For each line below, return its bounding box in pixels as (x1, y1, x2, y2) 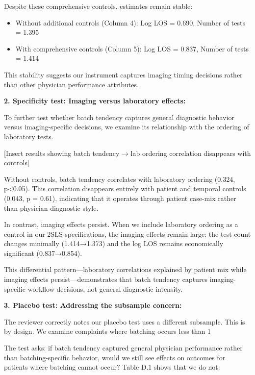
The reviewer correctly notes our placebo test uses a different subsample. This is (4, 316, 245, 326)
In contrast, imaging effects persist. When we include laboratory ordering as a (4, 219, 238, 229)
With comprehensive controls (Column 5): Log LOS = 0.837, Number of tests (15, 43, 249, 53)
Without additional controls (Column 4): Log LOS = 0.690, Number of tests (15, 17, 245, 27)
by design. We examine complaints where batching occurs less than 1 (4, 326, 211, 336)
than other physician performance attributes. (4, 79, 139, 89)
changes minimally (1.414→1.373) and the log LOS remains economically (4, 238, 224, 249)
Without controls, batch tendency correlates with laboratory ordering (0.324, (4, 174, 235, 184)
